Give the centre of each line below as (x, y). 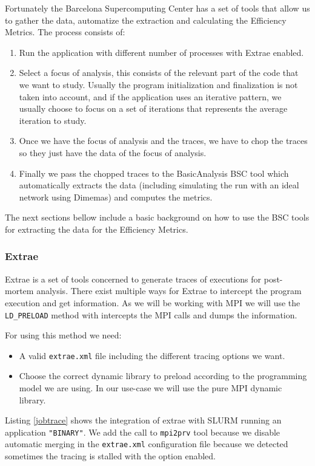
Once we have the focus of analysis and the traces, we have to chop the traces (163, 141)
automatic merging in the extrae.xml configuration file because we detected (147, 444)
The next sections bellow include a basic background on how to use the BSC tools (157, 217)
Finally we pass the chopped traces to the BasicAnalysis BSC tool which (154, 173)
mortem (19, 291)
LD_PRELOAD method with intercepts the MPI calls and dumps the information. (151, 314)
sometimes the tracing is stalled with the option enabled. (110, 456)
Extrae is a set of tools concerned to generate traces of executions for (133, 279)
